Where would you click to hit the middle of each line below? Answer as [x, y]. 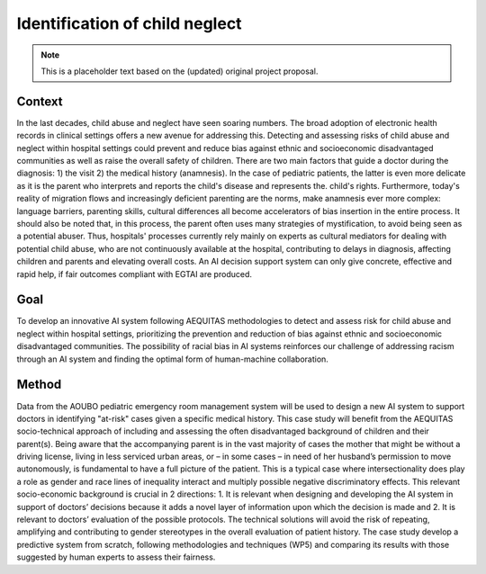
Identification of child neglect [129, 23]
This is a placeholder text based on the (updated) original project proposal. [180, 71]
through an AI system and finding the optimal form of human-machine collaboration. [172, 359]
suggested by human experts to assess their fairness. [116, 557]
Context [40, 101]
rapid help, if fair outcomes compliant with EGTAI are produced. [134, 274]
